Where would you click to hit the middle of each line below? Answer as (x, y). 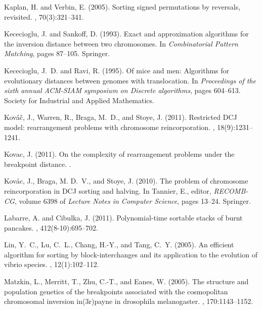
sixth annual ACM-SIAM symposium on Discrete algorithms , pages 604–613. (122, 90)
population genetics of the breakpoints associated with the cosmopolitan (116, 291)
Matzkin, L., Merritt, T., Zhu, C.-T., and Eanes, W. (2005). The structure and (126, 281)
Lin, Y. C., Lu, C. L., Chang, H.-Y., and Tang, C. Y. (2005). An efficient (119, 245)
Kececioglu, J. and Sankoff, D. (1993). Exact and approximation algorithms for (126, 34)
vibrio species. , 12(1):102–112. (52, 264)
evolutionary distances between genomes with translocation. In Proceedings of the (130, 80)
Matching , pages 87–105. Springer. (57, 53)
